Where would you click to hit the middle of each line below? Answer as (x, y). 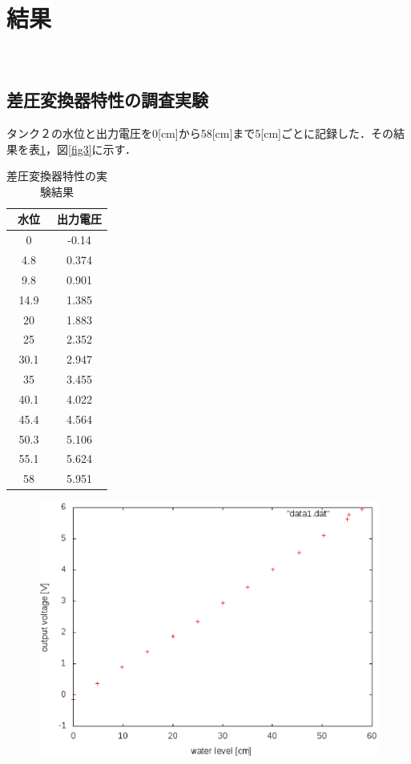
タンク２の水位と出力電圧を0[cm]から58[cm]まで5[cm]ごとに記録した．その (200, 133)
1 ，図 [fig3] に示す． (89, 149)
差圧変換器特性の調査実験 (107, 100)
